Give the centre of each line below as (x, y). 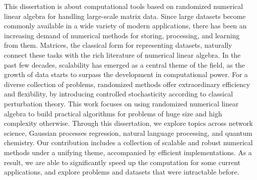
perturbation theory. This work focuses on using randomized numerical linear (121, 103)
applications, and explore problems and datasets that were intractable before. (122, 172)
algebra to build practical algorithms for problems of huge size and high (113, 113)
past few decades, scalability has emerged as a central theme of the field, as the (125, 64)
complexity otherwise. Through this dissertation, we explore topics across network (128, 123)
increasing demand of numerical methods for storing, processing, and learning (122, 35)
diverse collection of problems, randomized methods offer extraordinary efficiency (127, 84)
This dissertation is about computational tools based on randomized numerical (124, 6)
